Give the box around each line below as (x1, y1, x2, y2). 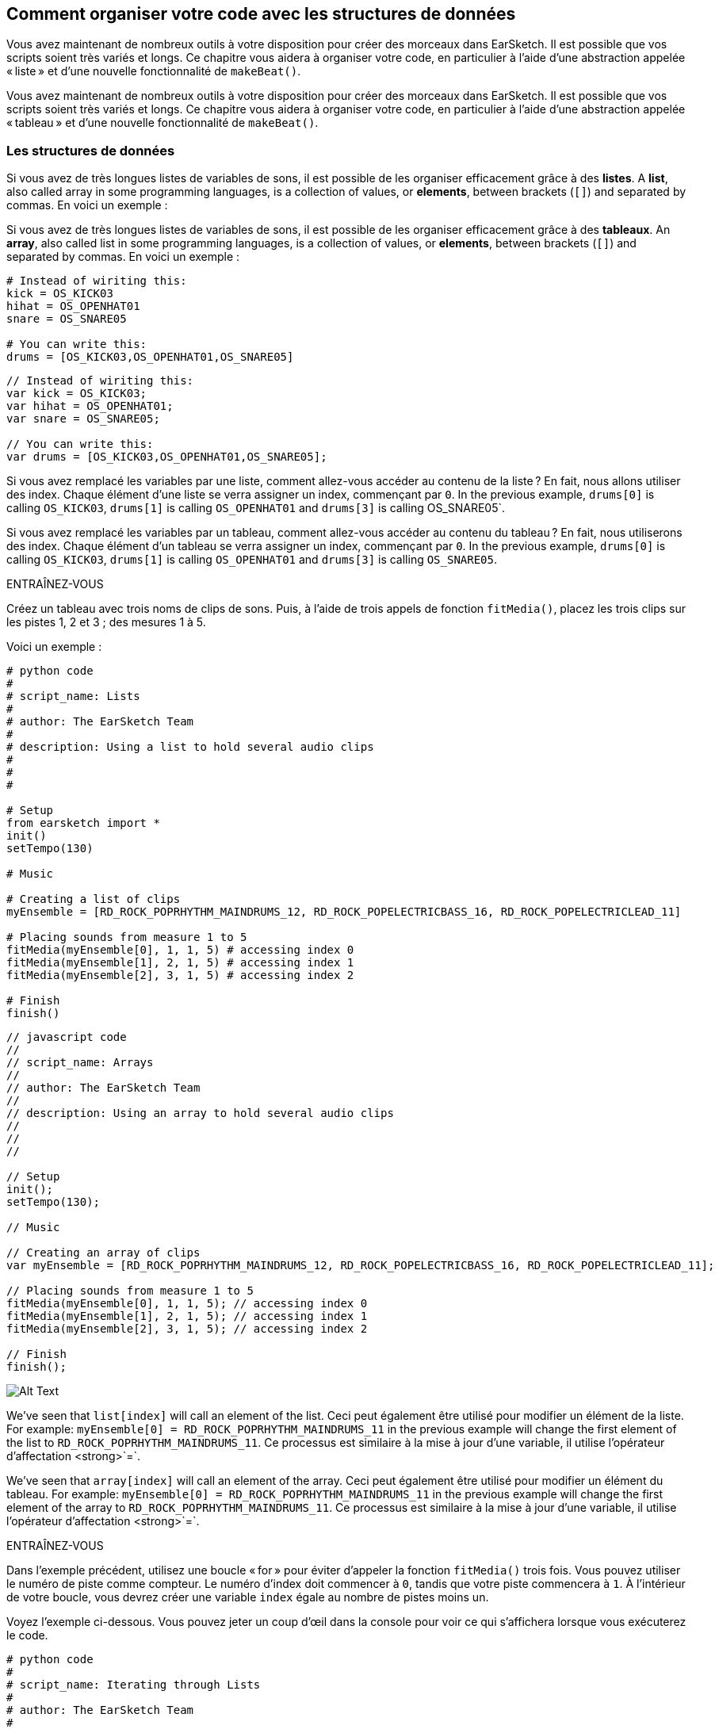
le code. (6, 1628, 48, 1643)
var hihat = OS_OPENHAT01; (6, 400, 174, 413)
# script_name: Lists (6, 690, 140, 703)
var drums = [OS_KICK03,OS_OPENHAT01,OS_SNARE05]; (6, 450, 327, 464)
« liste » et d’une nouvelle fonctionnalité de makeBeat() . (6, 64, 301, 78)
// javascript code (6, 1031, 127, 1044)
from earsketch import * (6, 817, 160, 830)
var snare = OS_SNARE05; (6, 412, 160, 426)
